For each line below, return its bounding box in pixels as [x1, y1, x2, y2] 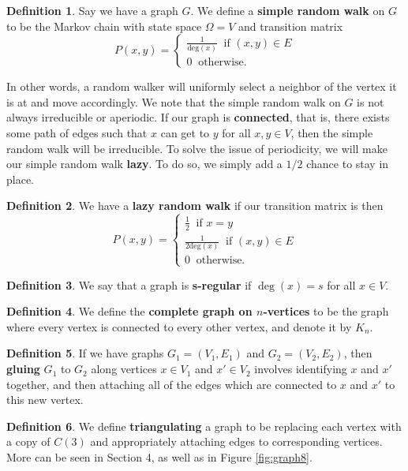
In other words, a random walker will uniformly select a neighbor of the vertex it [6, 78, 397, 95]
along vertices [91, 361, 157, 377]
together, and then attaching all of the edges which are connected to [6, 376, 337, 392]
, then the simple [290, 124, 373, 140]
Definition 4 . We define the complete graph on [6, 303, 253, 320]
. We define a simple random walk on [190, 2, 385, 18]
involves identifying [254, 361, 347, 377]
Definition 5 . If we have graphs [6, 345, 164, 361]
